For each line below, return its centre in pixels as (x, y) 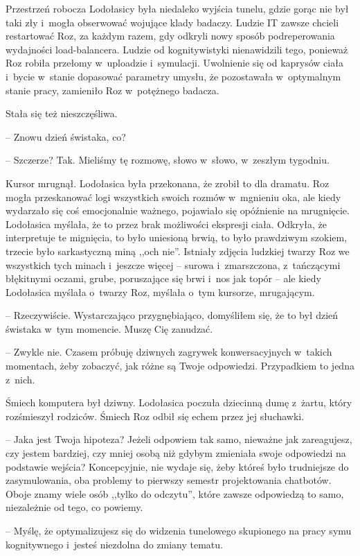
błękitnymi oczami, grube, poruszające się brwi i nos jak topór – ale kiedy (163, 278)
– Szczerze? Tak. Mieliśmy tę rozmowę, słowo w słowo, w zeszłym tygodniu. (168, 160)
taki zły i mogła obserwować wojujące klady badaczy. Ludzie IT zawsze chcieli (172, 22)
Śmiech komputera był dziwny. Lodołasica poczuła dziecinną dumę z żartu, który (179, 402)
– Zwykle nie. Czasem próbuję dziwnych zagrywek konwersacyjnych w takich (169, 352)
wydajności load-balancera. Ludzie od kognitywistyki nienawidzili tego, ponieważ (177, 49)
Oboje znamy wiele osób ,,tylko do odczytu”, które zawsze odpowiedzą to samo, (175, 493)
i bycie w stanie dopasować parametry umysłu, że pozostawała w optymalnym (173, 76)
